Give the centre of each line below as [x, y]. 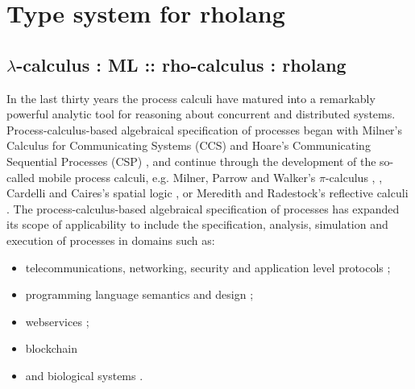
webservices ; [57, 321]
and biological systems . [84, 375]
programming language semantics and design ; [139, 294]
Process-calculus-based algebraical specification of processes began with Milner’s [205, 129]
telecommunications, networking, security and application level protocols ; [208, 267]
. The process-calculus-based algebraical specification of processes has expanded [203, 208]
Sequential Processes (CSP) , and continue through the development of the [191, 161]
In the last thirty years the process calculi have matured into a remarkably [191, 98]
